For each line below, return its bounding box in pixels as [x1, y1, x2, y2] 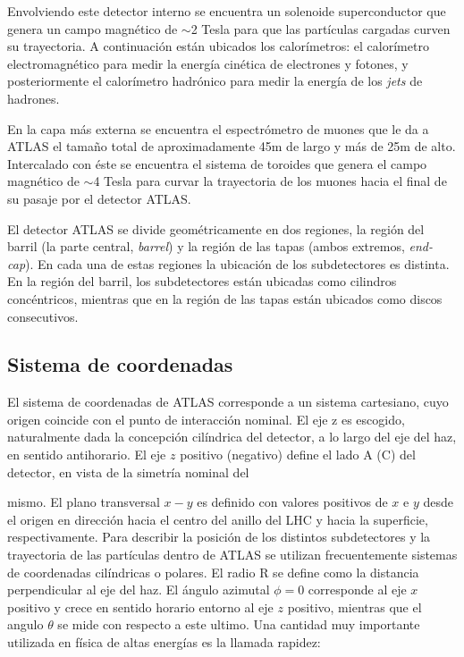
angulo [7, 615, 44, 634]
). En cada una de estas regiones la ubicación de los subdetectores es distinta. [25, 254, 450, 273]
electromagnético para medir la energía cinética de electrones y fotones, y [7, 54, 409, 72]
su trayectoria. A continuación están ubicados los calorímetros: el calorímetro [7, 37, 429, 55]
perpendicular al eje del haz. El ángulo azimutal [7, 580, 270, 599]
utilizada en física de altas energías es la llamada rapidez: [7, 633, 321, 652]
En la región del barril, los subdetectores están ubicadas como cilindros [7, 272, 397, 291]
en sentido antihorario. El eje [7, 445, 166, 464]
